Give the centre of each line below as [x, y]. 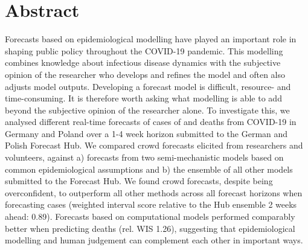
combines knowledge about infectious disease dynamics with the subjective [143, 62]
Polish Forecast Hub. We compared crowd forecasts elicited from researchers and [154, 145]
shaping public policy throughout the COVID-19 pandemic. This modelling [144, 50]
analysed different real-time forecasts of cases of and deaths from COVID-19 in [151, 122]
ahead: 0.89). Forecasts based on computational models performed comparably [150, 216]
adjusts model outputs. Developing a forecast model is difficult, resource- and [148, 86]
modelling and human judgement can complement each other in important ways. [154, 240]
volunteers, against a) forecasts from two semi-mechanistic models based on [144, 157]
